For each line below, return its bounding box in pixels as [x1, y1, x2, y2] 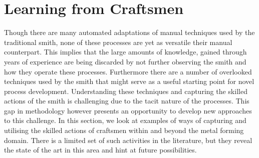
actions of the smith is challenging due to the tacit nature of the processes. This [4, 95, 249, 106]
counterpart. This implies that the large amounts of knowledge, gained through [4, 46, 247, 57]
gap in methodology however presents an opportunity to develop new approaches [4, 105, 252, 115]
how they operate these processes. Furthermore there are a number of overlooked [4, 66, 252, 76]
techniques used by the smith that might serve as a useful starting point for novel [4, 76, 254, 86]
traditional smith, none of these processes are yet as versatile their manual [4, 36, 232, 47]
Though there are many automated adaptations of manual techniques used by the [4, 27, 255, 37]
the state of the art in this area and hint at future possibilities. [4, 144, 197, 155]
